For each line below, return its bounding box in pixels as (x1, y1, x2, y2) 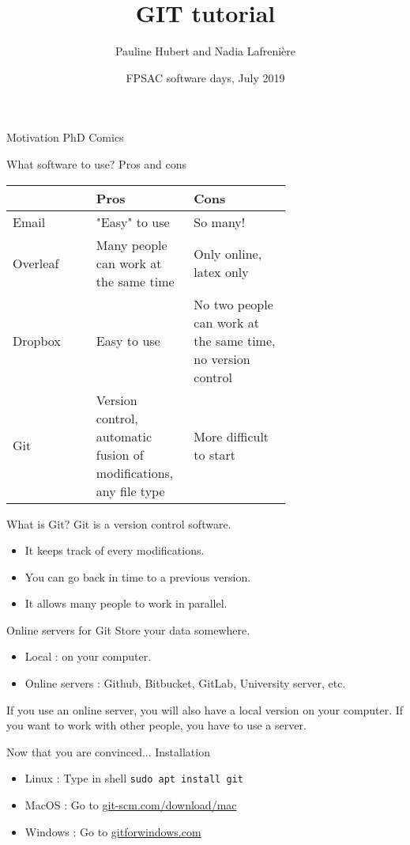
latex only (194, 263, 249, 281)
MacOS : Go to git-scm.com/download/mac (24, 797, 237, 813)
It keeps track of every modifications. (24, 542, 205, 559)
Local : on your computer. (24, 648, 152, 665)
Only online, (194, 244, 262, 263)
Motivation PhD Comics (6, 129, 124, 146)
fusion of (96, 445, 144, 464)
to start (194, 445, 235, 464)
